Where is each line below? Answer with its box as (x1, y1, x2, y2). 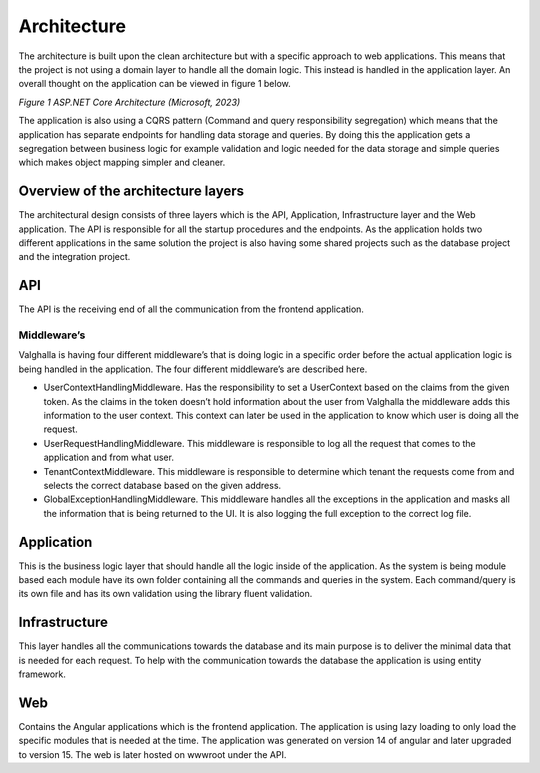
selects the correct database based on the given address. (43, 479, 282, 491)
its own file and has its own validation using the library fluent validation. (18, 588, 313, 600)
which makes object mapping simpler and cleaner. (18, 156, 226, 169)
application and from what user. (43, 451, 175, 464)
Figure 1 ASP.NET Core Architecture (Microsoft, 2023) (18, 96, 241, 108)
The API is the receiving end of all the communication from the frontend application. (18, 303, 365, 315)
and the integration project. (18, 251, 131, 263)
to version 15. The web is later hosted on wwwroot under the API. (18, 748, 287, 760)
